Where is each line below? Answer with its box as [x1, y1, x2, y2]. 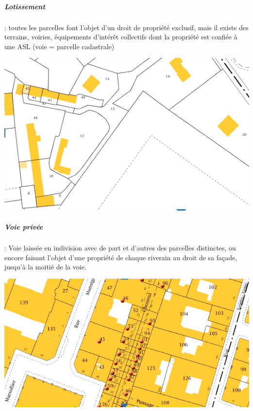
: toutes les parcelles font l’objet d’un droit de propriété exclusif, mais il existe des [4, 22, 249, 32]
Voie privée [4, 222, 43, 232]
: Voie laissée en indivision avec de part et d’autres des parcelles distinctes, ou [4, 243, 236, 253]
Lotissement [4, 1, 45, 11]
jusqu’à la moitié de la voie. [4, 262, 86, 272]
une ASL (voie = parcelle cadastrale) [4, 41, 115, 51]
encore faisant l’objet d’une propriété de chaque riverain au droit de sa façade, [4, 252, 237, 262]
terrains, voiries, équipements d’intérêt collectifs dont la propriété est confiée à [4, 32, 237, 42]
